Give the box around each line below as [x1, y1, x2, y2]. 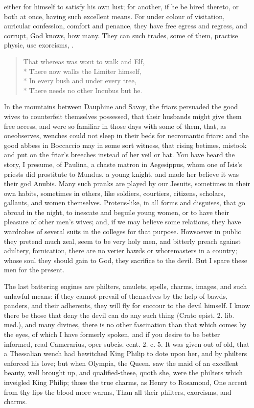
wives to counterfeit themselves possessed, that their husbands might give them [4, 111, 242, 121]
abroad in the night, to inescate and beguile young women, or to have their [4, 207, 229, 217]
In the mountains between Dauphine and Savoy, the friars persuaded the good [4, 101, 238, 112]
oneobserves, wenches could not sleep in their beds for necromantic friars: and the [4, 130, 249, 141]
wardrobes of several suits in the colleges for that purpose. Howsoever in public [4, 226, 241, 237]
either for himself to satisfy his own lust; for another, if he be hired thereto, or [4, 1, 239, 11]
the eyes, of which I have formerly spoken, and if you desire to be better [4, 329, 220, 339]
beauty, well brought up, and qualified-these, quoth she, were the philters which [4, 367, 243, 378]
